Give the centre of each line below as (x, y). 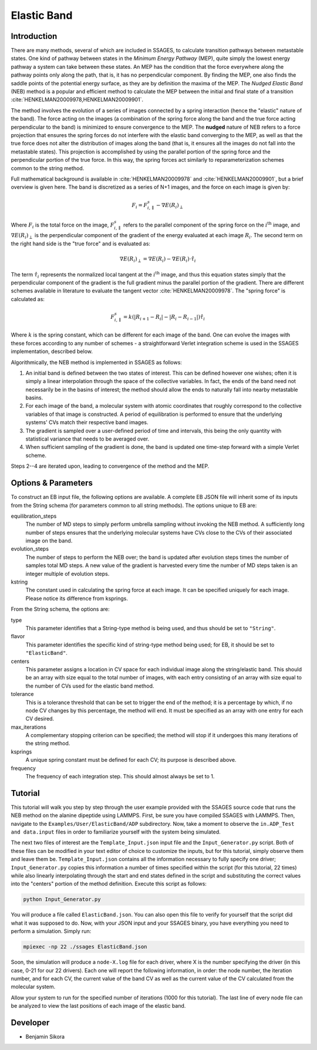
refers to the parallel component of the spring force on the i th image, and (212, 224)
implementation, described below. (52, 351)
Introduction (34, 36)
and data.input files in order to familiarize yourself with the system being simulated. (116, 832)
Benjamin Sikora (45, 1037)
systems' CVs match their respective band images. (87, 422)
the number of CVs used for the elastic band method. (90, 686)
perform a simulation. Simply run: (51, 931)
